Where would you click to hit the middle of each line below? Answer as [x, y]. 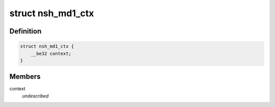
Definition [25, 31]
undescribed [35, 96]
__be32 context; [51, 53]
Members [25, 77]
